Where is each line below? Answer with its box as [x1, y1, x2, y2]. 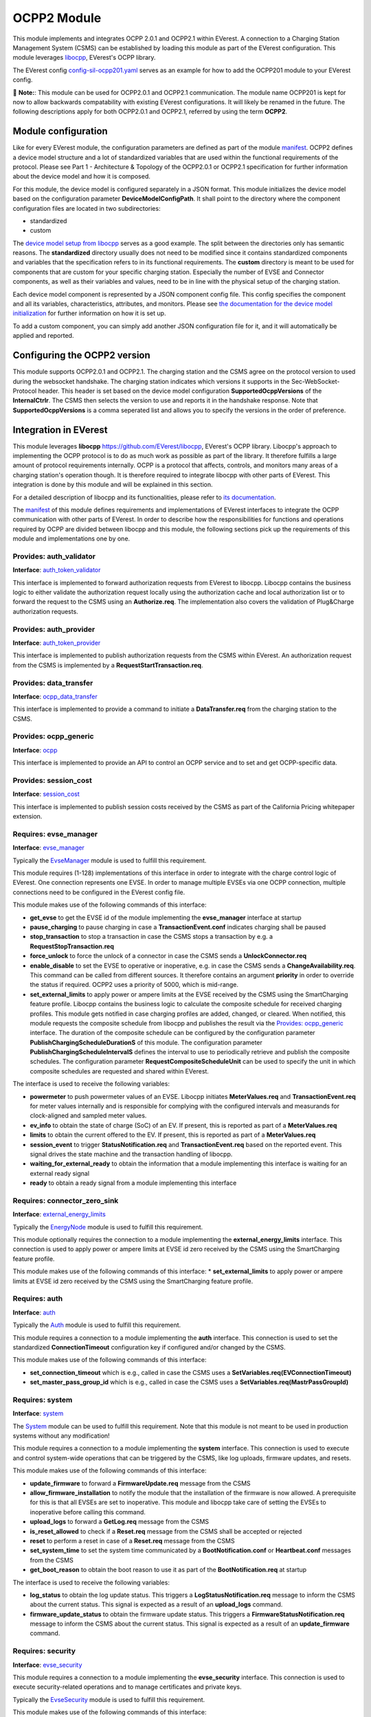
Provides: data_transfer [12, 678, 93, 687]
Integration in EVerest [12, 424, 108, 435]
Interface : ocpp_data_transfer [12, 692, 98, 701]
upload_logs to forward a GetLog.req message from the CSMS [30, 1518, 210, 1526]
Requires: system [12, 1395, 73, 1405]
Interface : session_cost [12, 790, 80, 798]
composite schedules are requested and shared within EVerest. [30, 1067, 210, 1075]
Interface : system [12, 1409, 64, 1418]
